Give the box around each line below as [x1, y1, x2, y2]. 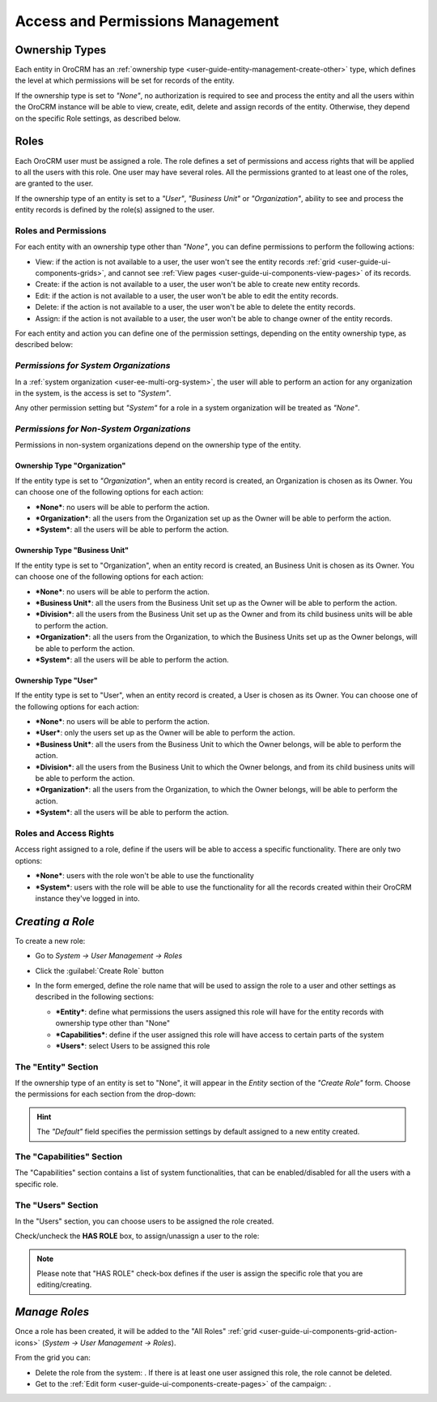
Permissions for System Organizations [15, 360, 171, 371]
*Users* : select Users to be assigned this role [55, 1040, 210, 1050]
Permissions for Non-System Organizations [15, 423, 191, 435]
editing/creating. [36, 1280, 92, 1289]
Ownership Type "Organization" [15, 461, 126, 470]
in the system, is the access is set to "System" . [15, 388, 172, 397]
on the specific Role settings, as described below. [15, 114, 181, 123]
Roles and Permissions [15, 225, 107, 236]
